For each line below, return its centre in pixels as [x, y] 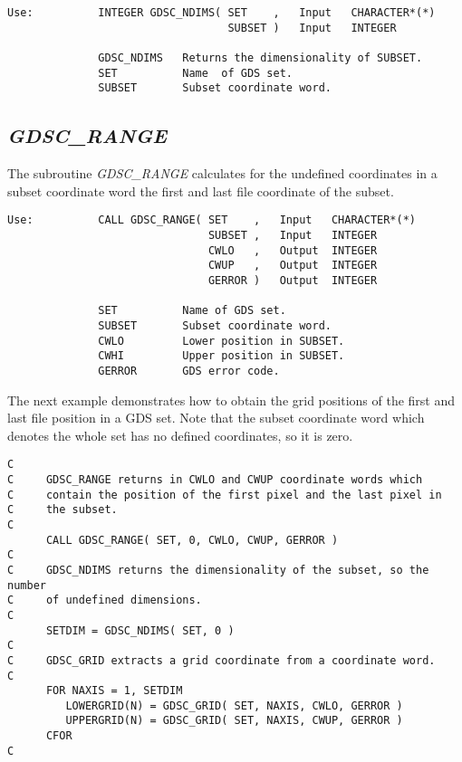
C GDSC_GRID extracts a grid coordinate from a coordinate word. [221, 660]
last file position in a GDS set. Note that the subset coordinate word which [216, 418]
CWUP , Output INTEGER [293, 266]
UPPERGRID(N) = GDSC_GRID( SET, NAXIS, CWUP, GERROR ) [234, 721]
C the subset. [63, 510]
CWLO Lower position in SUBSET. [221, 341]
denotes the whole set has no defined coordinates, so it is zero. [180, 435]
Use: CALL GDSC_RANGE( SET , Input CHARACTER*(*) [212, 220]
